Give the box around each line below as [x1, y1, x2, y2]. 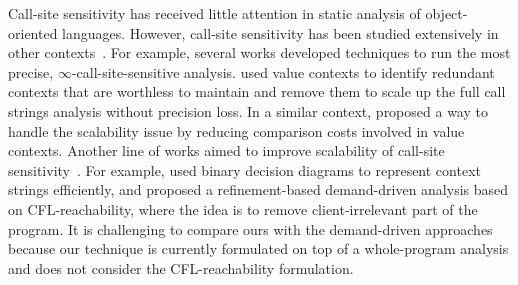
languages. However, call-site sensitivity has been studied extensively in [62, 22, 499, 43]
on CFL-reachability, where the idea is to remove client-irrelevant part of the [8, 198, 478, 219]
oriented [8, 22, 58, 43]
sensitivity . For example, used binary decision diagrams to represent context [8, 159, 481, 180]
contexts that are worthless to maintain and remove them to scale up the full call [8, 81, 506, 102]
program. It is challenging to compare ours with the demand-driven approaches [8, 218, 493, 239]
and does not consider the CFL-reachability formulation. [8, 257, 354, 278]
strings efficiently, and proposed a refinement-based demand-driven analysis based [8, 179, 509, 200]
